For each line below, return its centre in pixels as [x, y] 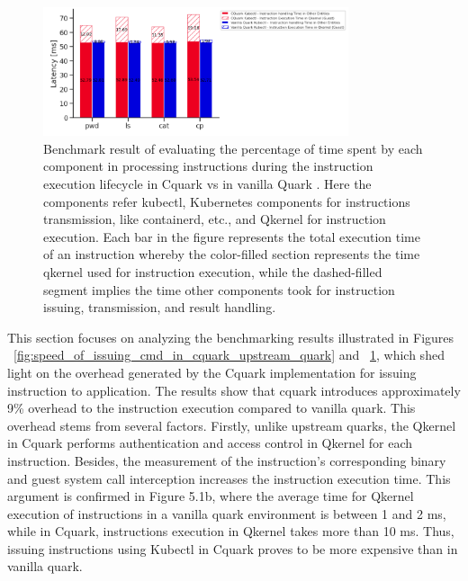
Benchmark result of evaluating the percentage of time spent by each [233, 148]
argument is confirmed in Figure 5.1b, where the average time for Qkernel [211, 496]
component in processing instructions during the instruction [208, 166]
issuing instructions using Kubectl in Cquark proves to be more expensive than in [233, 548]
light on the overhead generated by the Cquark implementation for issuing [212, 372]
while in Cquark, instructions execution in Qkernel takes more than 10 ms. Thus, [231, 531]
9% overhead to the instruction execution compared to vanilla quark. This [211, 408]
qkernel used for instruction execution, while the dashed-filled [213, 271]
